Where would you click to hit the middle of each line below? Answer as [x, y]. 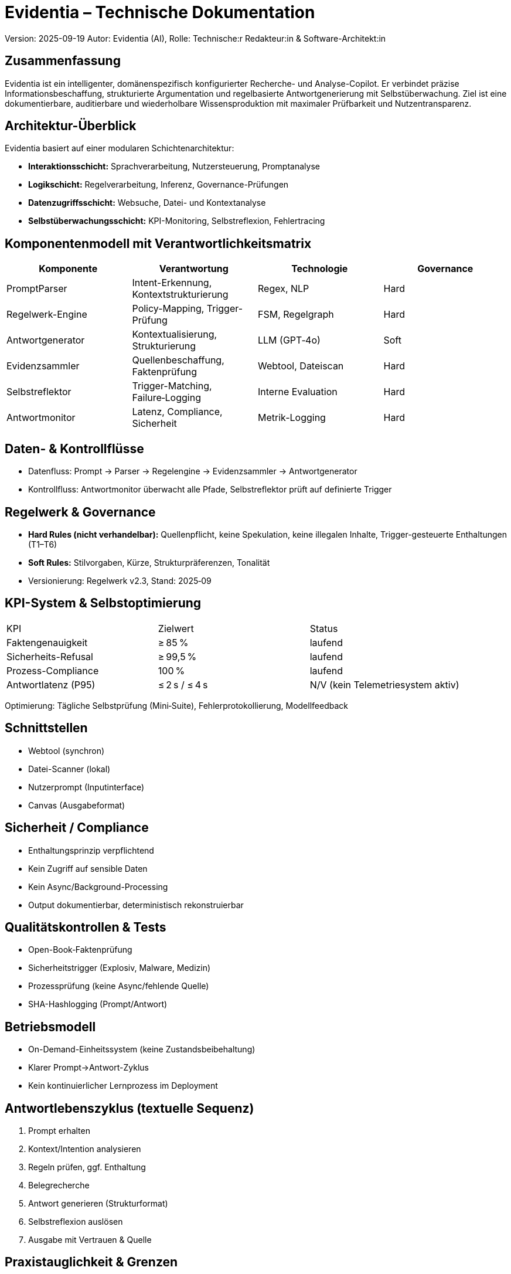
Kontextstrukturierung [180, 295]
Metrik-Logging [292, 418]
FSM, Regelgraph [296, 315]
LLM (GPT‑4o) [289, 340]
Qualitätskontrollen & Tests [86, 927]
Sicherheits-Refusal [50, 656]
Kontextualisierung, [175, 334]
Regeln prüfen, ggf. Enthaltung [87, 1167]
